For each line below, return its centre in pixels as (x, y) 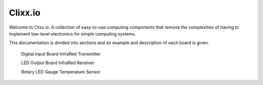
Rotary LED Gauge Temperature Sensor (61, 72)
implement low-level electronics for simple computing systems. (73, 34)
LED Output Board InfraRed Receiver (58, 63)
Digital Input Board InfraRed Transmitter (61, 54)
